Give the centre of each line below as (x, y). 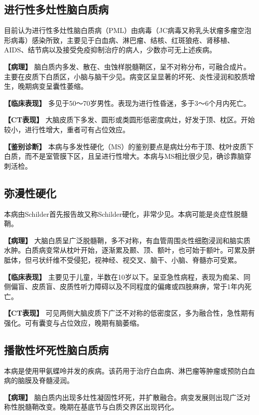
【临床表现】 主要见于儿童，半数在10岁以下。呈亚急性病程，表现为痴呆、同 (127, 276)
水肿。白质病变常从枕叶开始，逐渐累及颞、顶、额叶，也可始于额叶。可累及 (126, 250)
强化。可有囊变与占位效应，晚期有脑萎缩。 (74, 322)
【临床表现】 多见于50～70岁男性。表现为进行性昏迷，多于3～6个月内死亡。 (127, 103)
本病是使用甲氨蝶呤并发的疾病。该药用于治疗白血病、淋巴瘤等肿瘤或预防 (123, 370)
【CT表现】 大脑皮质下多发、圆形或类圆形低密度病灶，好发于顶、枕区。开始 (129, 120)
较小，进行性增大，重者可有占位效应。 (67, 129)
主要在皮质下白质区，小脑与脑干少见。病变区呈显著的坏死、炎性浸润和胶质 (126, 76)
